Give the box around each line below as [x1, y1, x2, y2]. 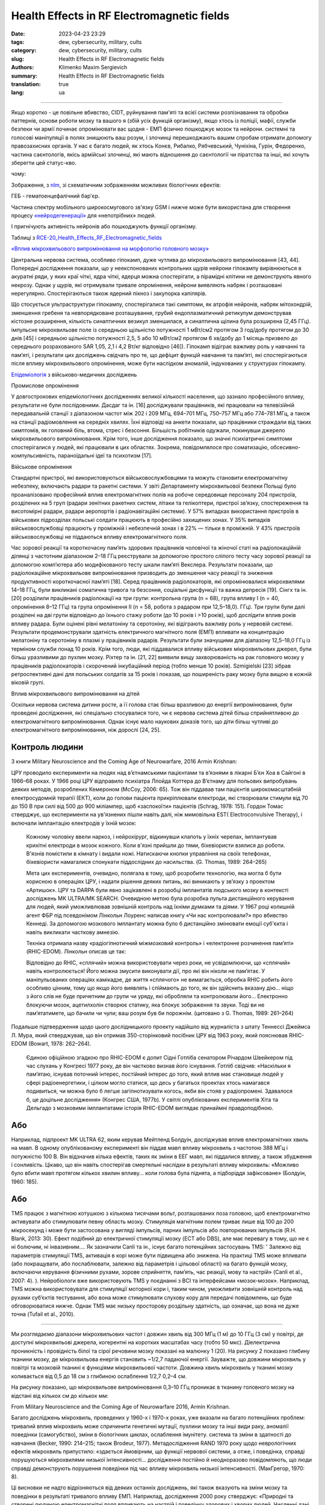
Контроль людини [11, 742, 84, 752]
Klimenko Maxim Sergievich [58, 64, 128, 71]
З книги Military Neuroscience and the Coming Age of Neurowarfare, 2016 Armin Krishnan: [11, 758, 238, 765]
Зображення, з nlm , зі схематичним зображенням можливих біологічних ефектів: [11, 181, 221, 188]
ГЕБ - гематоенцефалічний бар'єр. [11, 193, 100, 200]
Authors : [11, 64, 34, 71]
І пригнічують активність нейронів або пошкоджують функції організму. [11, 223, 197, 230]
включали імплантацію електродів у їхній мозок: [11, 819, 137, 827]
